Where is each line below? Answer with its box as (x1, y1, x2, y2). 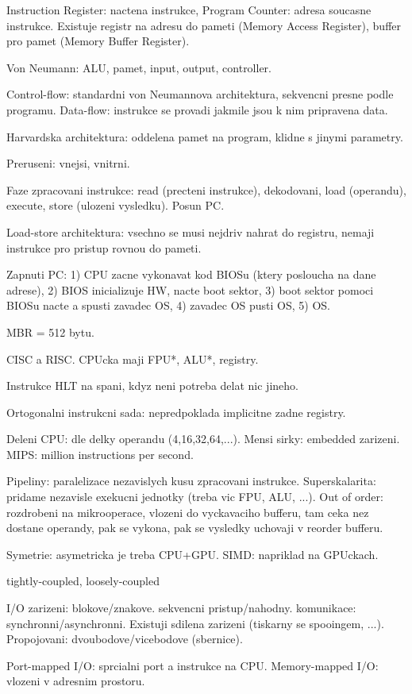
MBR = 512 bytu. (6, 323, 94, 340)
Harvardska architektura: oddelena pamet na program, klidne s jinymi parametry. (6, 128, 403, 145)
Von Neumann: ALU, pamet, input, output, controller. (6, 59, 271, 75)
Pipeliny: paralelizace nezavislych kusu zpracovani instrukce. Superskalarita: (6, 472, 376, 489)
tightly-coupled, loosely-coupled (6, 573, 160, 589)
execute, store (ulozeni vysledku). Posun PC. (6, 197, 225, 214)
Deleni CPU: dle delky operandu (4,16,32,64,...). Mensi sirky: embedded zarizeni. (6, 430, 400, 447)
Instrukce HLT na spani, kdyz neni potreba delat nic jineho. (6, 377, 298, 394)
